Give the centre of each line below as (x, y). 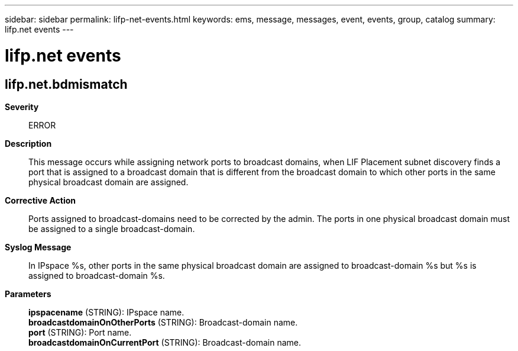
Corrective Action (40, 200)
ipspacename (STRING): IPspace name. (106, 312)
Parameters (28, 294)
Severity (22, 107)
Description (28, 143)
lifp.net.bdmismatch (66, 84)
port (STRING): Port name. (80, 332)
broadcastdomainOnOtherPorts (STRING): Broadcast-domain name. (163, 322)
